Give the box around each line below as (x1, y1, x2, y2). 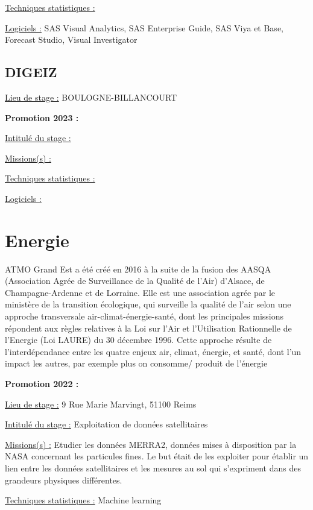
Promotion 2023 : (5, 111, 79, 124)
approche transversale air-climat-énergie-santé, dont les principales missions (5, 310, 284, 323)
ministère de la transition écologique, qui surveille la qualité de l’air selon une (5, 298, 291, 310)
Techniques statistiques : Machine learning (5, 494, 162, 506)
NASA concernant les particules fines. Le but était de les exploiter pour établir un (5, 450, 309, 462)
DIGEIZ (5, 63, 57, 81)
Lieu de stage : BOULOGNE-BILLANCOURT (5, 90, 177, 103)
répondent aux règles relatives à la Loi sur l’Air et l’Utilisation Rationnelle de (5, 321, 292, 334)
